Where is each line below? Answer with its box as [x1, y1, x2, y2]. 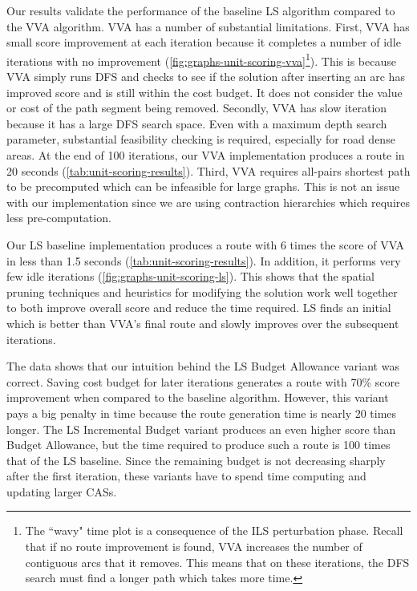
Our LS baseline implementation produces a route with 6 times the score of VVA [6, 236, 405, 253]
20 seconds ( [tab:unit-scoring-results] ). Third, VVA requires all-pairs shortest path [6, 162, 411, 179]
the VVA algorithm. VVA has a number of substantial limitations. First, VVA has [6, 18, 410, 34]
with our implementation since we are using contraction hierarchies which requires [6, 193, 411, 210]
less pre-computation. [6, 209, 111, 226]
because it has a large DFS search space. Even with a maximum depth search [6, 115, 387, 132]
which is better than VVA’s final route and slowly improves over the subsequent [6, 314, 399, 331]
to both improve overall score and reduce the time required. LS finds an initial [6, 299, 391, 316]
